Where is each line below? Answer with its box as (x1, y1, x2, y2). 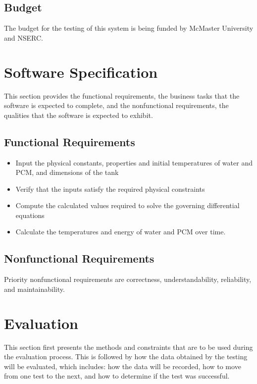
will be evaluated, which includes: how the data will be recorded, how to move (4, 361, 241, 371)
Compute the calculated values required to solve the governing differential (15, 200, 240, 211)
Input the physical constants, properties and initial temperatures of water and (15, 157, 253, 167)
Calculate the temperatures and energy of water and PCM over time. (15, 226, 226, 237)
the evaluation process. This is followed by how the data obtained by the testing (4, 351, 248, 362)
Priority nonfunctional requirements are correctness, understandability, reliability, (4, 274, 252, 284)
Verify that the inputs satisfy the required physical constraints (15, 183, 205, 194)
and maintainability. (4, 283, 65, 294)
